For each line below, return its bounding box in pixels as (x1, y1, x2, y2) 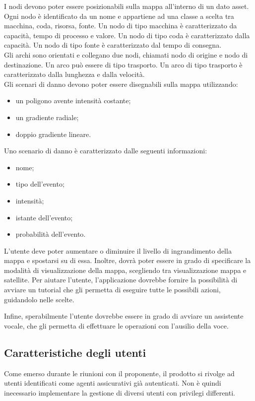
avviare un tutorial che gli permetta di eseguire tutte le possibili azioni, (4, 284, 221, 295)
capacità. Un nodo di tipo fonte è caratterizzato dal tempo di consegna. (4, 40, 222, 50)
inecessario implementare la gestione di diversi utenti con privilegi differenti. (4, 387, 235, 398)
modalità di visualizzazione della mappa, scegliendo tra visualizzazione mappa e (4, 265, 247, 275)
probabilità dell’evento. (15, 229, 86, 239)
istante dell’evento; (15, 212, 73, 222)
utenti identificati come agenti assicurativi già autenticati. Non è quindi (4, 378, 221, 388)
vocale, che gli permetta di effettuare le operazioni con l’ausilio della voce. (4, 320, 229, 331)
